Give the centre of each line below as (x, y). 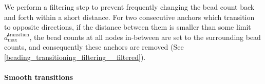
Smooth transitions (39, 77)
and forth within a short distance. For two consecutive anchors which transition (129, 17)
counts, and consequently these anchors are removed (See (94, 47)
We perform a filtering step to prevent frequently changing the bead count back (129, 7)
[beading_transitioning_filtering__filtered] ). (75, 57)
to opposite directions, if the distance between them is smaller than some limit (128, 27)
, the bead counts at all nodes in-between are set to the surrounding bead (145, 37)
